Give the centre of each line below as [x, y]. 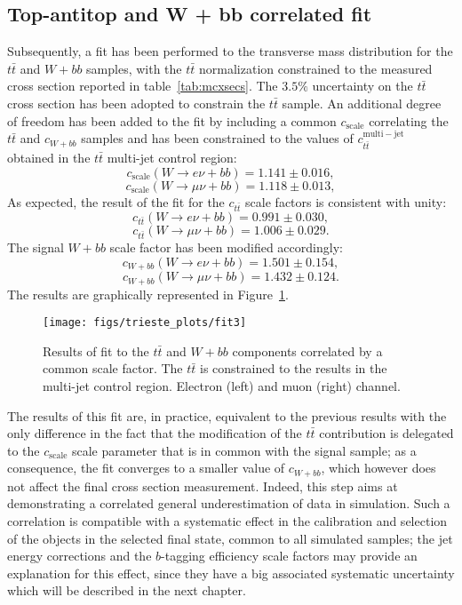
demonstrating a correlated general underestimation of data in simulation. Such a [229, 503]
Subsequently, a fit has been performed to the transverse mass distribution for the [230, 51]
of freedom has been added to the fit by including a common [172, 120]
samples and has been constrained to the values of [217, 138]
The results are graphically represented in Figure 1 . [148, 294]
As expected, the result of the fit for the [116, 201]
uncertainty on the [362, 86]
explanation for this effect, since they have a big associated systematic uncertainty [231, 573]
